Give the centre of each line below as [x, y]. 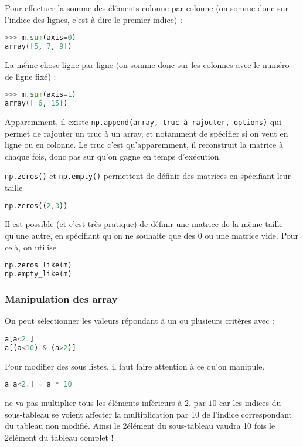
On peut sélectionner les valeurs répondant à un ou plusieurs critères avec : [139, 321]
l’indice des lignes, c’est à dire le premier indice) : [93, 19]
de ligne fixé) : [30, 76]
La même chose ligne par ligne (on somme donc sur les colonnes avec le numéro [147, 64]
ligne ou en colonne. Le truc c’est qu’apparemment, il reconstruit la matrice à [144, 145]
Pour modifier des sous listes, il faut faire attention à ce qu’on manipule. [135, 366]
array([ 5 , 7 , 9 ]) [38, 47]
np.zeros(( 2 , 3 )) [36, 206]
